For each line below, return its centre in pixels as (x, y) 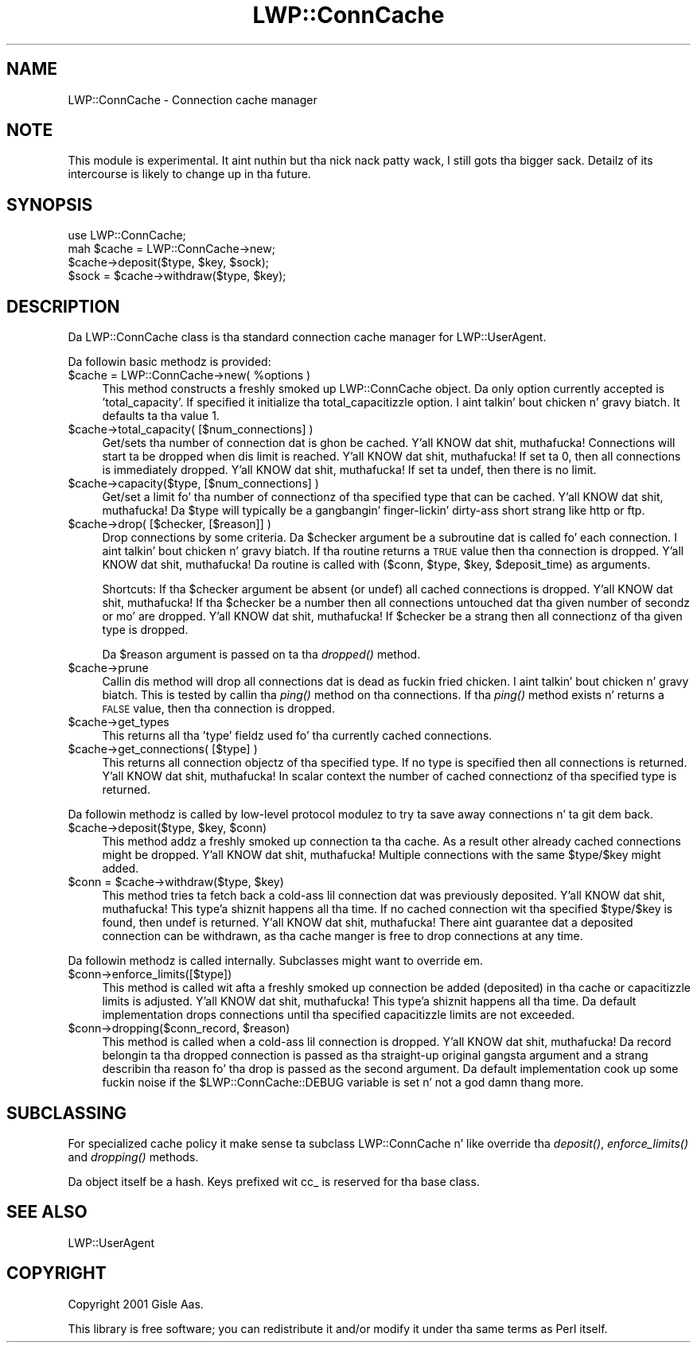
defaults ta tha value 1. (161, 416)
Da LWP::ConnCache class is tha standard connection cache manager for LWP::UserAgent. (307, 337)
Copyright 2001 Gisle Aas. (136, 1304)
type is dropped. (145, 630)
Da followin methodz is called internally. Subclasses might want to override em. (276, 961)
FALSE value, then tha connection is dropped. (218, 709)
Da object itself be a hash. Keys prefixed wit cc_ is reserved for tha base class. (274, 1181)
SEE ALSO (47, 1212)
